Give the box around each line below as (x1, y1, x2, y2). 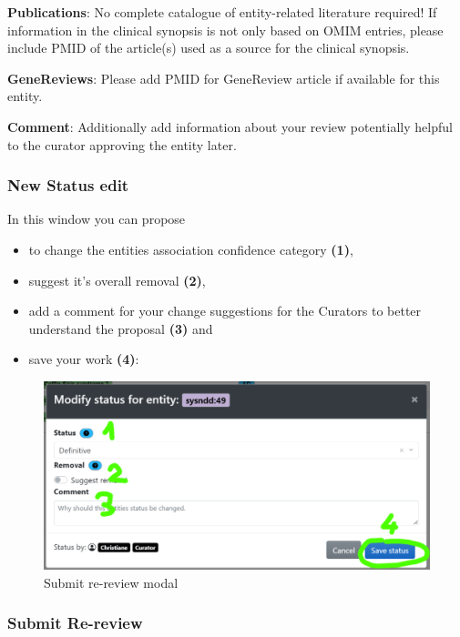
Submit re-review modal (44, 572, 179, 591)
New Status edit (7, 174, 129, 197)
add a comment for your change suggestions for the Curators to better (28, 301, 422, 320)
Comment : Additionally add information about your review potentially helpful (7, 116, 453, 136)
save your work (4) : (28, 349, 139, 369)
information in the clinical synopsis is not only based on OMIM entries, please (7, 20, 444, 39)
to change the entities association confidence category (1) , (28, 239, 353, 258)
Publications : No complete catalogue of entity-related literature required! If (7, 3, 437, 21)
